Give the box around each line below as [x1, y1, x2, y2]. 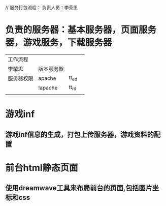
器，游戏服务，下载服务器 [5, 37, 113, 48]
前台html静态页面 [5, 162, 78, 173]
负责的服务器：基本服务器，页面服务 [5, 24, 157, 36]
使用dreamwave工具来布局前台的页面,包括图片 [5, 184, 152, 192]
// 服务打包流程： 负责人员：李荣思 [5, 5, 78, 10]
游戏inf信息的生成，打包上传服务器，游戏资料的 [5, 130, 154, 139]
